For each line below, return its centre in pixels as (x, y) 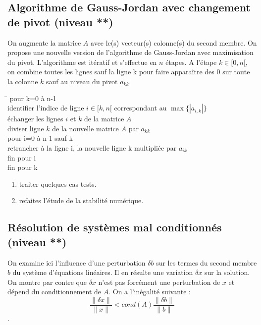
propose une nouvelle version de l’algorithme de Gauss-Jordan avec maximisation (130, 52)
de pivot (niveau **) (60, 22)
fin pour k (23, 167)
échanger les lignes (35, 119)
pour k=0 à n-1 (33, 98)
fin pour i (22, 157)
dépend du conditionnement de (54, 292)
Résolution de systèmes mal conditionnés (115, 227)
